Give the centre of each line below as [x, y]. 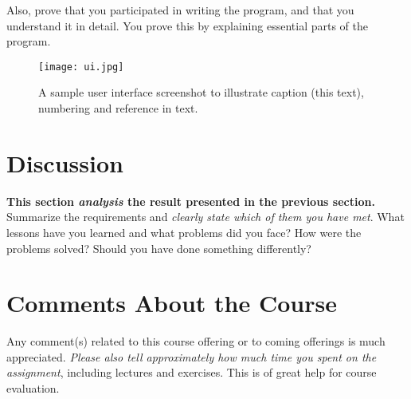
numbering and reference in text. [118, 108]
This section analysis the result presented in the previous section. [191, 201]
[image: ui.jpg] [81, 67]
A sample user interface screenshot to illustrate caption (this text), [201, 92]
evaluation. [33, 388]
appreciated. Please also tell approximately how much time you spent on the [192, 356]
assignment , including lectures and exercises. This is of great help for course [192, 372]
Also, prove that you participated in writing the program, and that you [180, 10]
